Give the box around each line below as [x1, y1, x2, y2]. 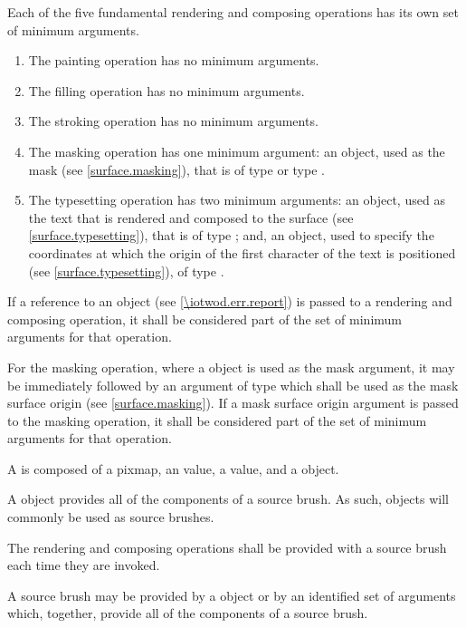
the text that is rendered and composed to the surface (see [28, 208, 354, 227]
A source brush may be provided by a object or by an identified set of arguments [7, 585, 456, 604]
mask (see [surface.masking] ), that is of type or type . [28, 159, 325, 179]
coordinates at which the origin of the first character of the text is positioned [28, 243, 456, 262]
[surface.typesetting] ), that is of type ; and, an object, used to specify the [28, 226, 434, 245]
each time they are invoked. [7, 556, 160, 575]
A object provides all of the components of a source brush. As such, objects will [7, 489, 449, 508]
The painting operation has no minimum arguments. [28, 51, 319, 70]
